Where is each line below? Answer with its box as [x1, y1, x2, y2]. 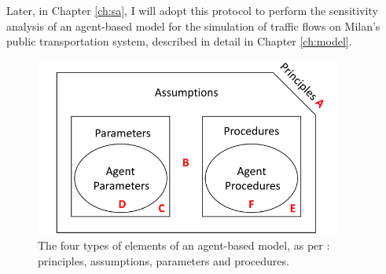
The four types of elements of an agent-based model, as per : [38, 237, 330, 254]
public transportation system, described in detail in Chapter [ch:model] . [6, 33, 352, 49]
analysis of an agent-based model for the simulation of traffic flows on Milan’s [6, 17, 380, 34]
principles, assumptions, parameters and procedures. [38, 252, 289, 269]
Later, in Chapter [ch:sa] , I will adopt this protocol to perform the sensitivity [6, 2, 378, 18]
